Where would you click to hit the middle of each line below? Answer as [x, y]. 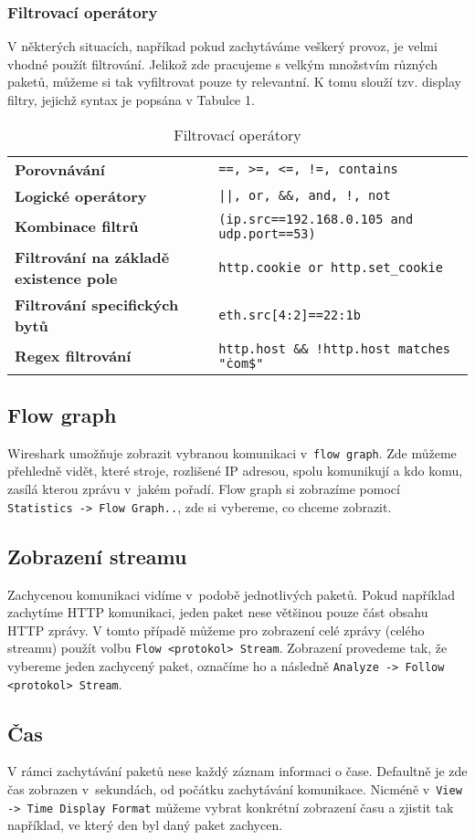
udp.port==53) [267, 233]
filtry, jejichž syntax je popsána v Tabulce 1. [131, 100]
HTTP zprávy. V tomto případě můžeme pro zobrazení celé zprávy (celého [216, 630]
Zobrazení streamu [97, 556]
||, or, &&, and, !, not [305, 196]
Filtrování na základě [92, 257]
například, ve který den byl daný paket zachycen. [145, 825]
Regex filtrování [73, 356]
